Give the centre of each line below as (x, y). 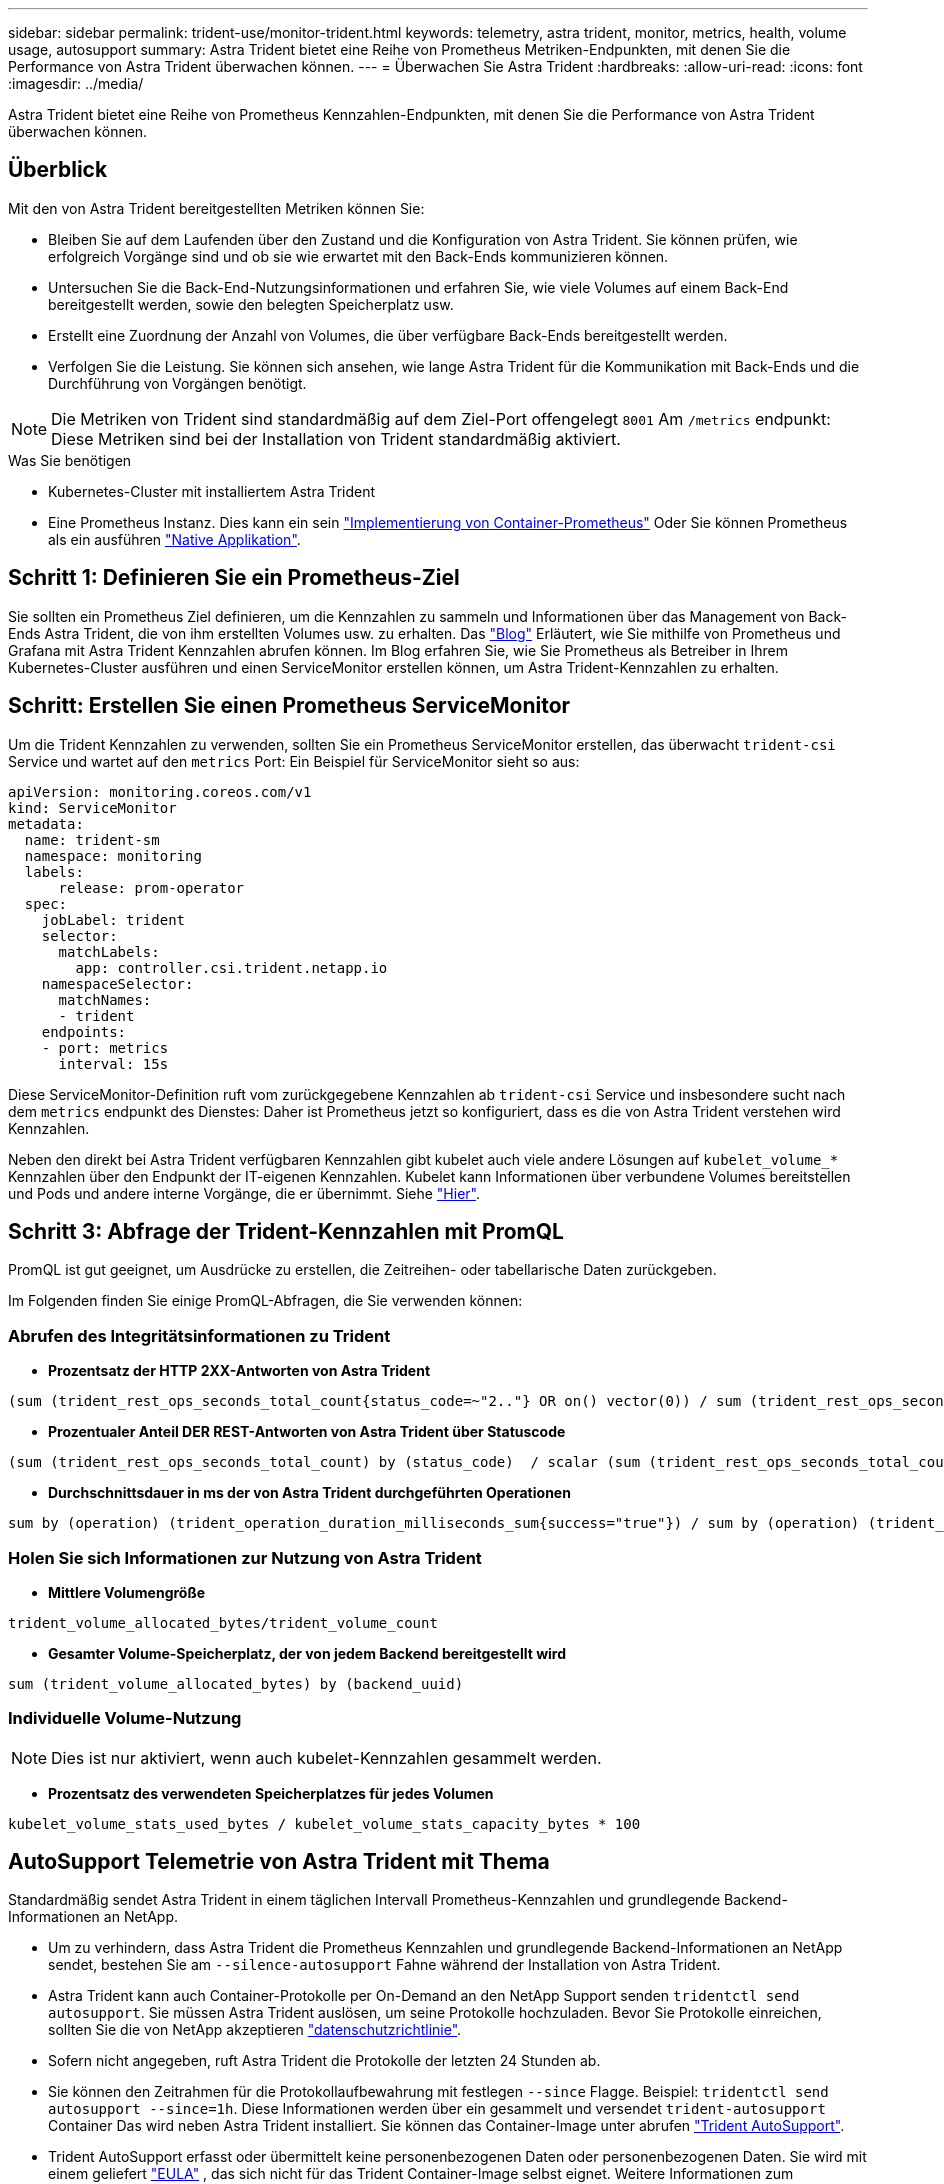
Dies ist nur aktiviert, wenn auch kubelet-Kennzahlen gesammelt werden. (326, 1757)
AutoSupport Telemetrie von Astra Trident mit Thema (279, 1862)
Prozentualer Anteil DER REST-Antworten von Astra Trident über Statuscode (307, 1432)
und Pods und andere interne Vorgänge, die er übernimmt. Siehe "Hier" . (244, 1193)
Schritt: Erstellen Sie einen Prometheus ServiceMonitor (289, 706)
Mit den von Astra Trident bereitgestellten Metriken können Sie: (216, 208)
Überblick (58, 170)
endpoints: (84, 1031)
